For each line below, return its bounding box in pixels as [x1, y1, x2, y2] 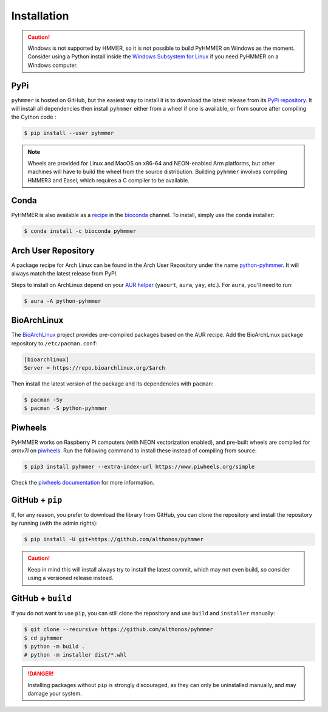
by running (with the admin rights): [11, 520, 98, 527]
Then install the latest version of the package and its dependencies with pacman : [11, 380, 214, 387]
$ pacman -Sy [24, 396, 63, 403]
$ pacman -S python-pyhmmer [24, 405, 108, 412]
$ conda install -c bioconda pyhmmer [24, 228, 137, 235]
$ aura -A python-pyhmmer [24, 297, 101, 304]
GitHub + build [11, 593, 72, 604]
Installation [11, 9, 69, 22]
